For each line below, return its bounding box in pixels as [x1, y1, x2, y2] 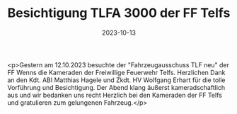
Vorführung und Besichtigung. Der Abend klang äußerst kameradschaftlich [7, 83, 226, 91]
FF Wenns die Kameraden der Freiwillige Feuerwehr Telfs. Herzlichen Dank [7, 68, 226, 76]
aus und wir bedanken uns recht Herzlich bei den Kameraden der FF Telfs [7, 91, 223, 99]
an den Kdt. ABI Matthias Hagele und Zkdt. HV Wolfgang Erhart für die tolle [7, 76, 226, 84]
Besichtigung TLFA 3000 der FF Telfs [7, 5, 231, 21]
